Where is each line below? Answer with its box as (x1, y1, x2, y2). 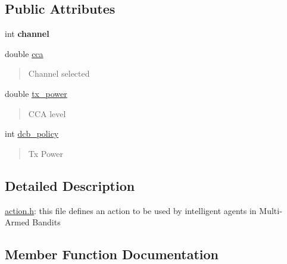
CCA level (28, 107, 66, 120)
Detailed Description (5, 176, 135, 194)
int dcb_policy (5, 127, 59, 140)
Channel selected (28, 67, 90, 80)
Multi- (259, 204, 282, 216)
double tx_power (5, 87, 67, 99)
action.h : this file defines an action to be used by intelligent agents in (5, 204, 257, 216)
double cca (5, 47, 43, 59)
